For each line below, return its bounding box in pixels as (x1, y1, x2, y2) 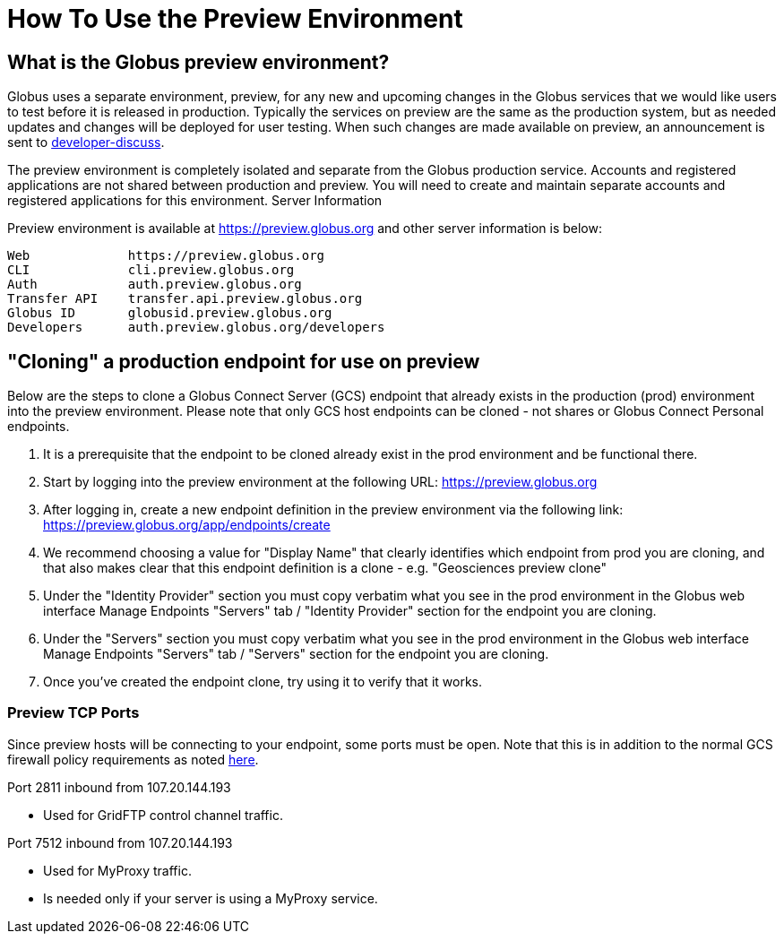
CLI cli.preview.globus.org (7, 263, 295, 278)
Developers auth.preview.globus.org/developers (7, 320, 385, 335)
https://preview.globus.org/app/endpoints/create (43, 517, 331, 533)
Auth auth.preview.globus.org (7, 277, 302, 292)
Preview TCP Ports (7, 704, 140, 722)
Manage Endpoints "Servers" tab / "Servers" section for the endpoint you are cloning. (43, 646, 549, 662)
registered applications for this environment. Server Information (7, 193, 383, 209)
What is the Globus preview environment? (7, 50, 390, 73)
